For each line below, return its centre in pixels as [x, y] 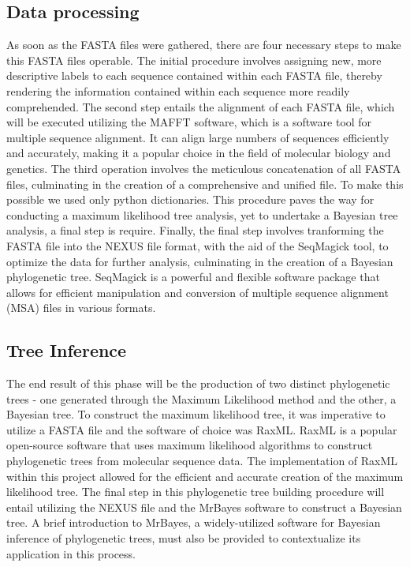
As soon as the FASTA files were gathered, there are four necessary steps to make [204, 45]
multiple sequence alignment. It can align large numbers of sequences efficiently [198, 137]
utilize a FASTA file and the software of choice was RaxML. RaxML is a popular [202, 429]
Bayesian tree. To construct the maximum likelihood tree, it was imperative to [196, 414]
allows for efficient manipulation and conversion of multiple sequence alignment [198, 292]
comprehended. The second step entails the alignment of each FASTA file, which [201, 106]
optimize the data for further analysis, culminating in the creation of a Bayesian [200, 261]
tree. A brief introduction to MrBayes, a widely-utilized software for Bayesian [194, 522]
